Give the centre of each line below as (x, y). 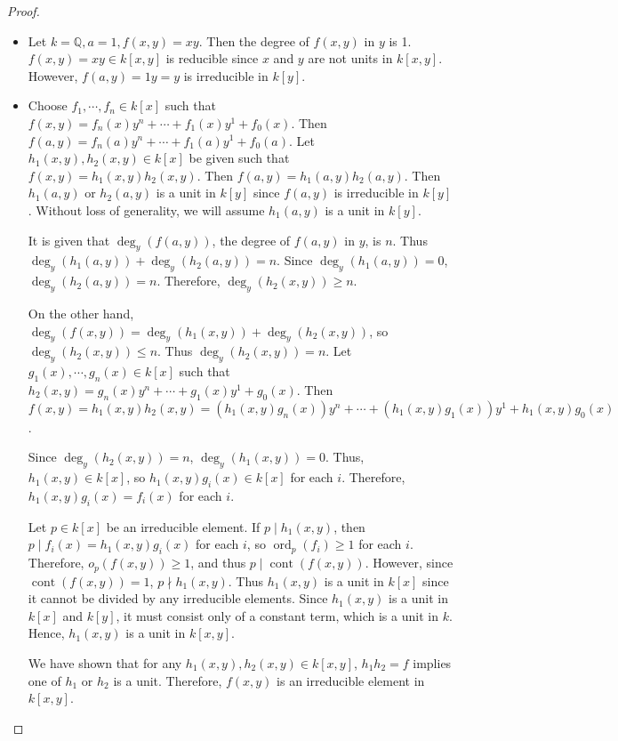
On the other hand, (81, 313)
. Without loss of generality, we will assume (146, 209)
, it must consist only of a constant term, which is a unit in (277, 615)
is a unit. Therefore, (168, 680)
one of (44, 680)
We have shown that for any (105, 662)
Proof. (24, 11)
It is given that (69, 240)
